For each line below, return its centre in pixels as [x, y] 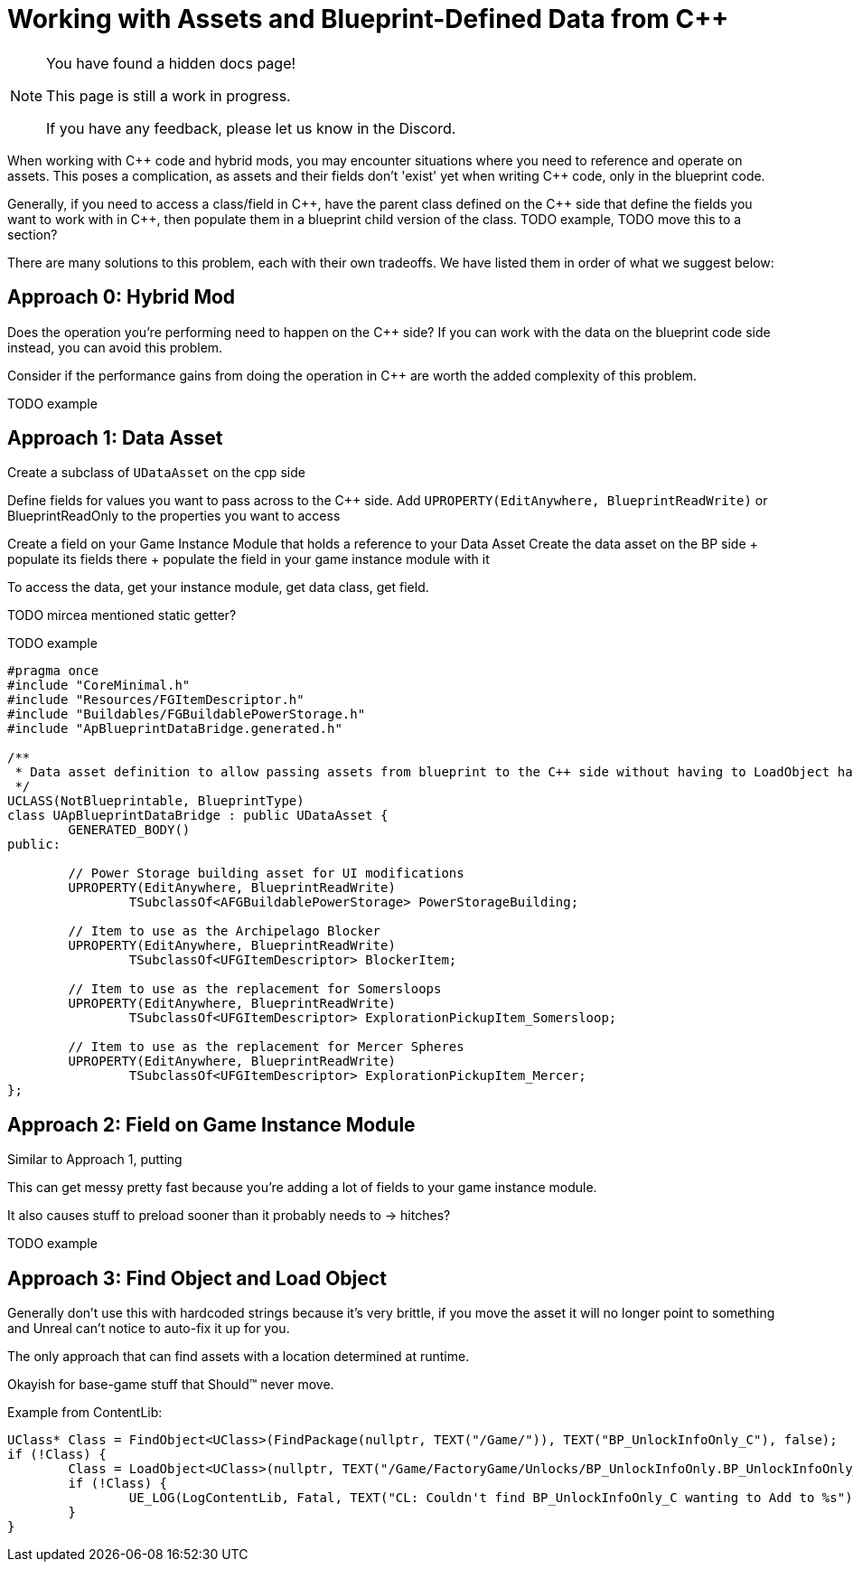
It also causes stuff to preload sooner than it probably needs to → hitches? [229, 1216]
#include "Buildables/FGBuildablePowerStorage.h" [187, 714]
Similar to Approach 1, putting [95, 1160]
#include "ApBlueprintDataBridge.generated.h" [175, 729]
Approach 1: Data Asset [115, 438]
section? [33, 234]
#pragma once [53, 671]
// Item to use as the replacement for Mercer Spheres [266, 1047]
